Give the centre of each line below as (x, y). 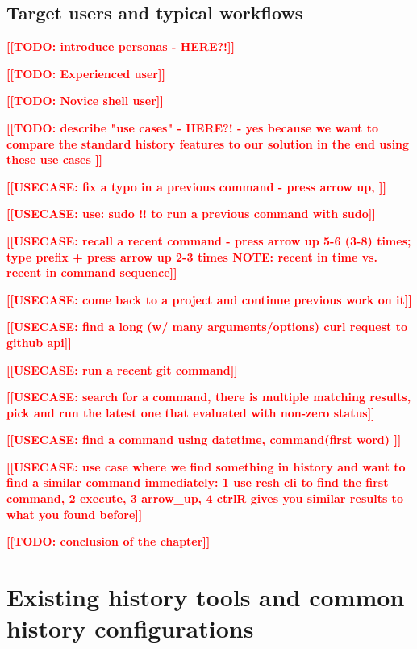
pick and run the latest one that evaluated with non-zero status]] (191, 412)
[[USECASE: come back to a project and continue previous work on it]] (209, 299)
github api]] (39, 342)
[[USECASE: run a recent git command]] (122, 369)
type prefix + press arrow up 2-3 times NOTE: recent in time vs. (192, 256)
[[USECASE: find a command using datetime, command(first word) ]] (204, 440)
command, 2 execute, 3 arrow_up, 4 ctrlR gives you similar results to (205, 498)
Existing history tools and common (206, 597)
